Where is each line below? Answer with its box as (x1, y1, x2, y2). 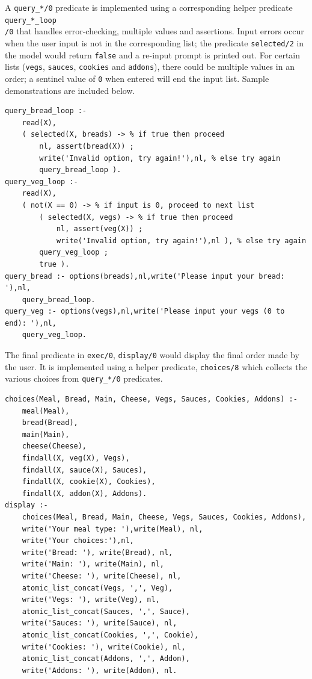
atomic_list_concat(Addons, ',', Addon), (22, 654, 190, 663)
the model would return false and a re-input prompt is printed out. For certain (5, 48, 301, 61)
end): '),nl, (5, 318, 57, 327)
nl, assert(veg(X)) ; (56, 225, 143, 234)
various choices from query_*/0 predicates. (5, 372, 163, 385)
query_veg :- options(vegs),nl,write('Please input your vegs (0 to (5, 307, 285, 316)
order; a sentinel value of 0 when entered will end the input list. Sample (5, 72, 269, 84)
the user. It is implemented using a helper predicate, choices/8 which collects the (5, 360, 307, 373)
